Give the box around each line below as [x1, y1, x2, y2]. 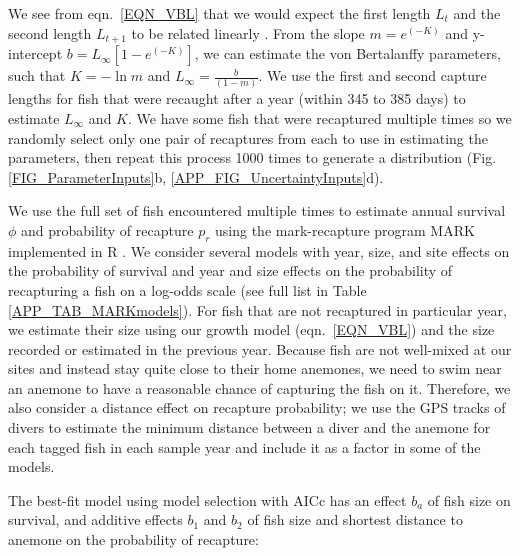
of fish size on [427, 489, 511, 510]
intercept [8, 43, 63, 64]
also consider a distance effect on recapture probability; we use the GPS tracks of [8, 397, 506, 418]
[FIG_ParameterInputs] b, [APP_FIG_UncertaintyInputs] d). [8, 166, 384, 187]
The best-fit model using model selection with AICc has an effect [8, 489, 407, 510]
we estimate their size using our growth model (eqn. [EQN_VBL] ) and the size [8, 319, 495, 340]
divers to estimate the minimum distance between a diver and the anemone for [8, 417, 491, 438]
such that [8, 65, 66, 86]
